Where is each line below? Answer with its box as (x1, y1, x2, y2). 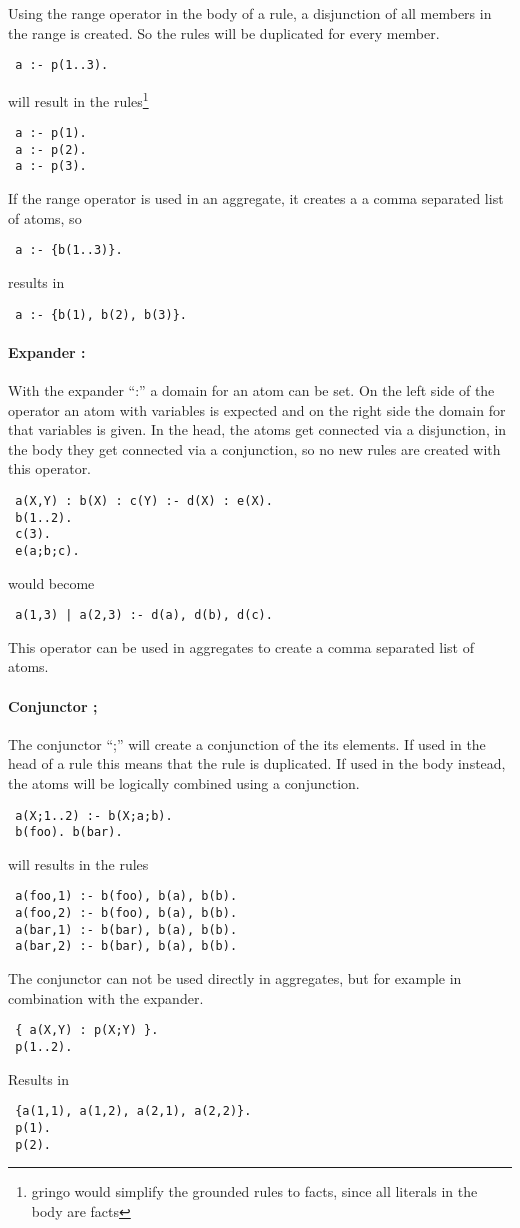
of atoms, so (8, 207, 82, 228)
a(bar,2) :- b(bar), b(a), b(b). (15, 939, 238, 954)
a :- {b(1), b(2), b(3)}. (15, 307, 187, 322)
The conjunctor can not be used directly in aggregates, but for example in (8, 968, 462, 989)
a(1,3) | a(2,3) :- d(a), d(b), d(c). (15, 608, 273, 623)
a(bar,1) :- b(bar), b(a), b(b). (15, 922, 238, 937)
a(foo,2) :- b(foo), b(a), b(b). (15, 906, 238, 921)
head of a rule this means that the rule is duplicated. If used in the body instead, (8, 753, 506, 774)
